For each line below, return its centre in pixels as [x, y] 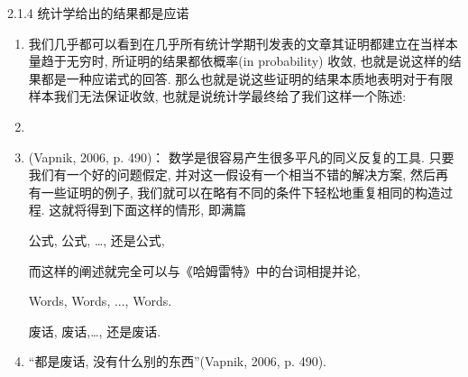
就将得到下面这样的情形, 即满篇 [154, 210]
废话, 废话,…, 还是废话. [95, 331]
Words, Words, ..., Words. [100, 301]
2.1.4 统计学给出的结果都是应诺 [98, 13]
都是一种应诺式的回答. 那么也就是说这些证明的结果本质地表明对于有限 [247, 78]
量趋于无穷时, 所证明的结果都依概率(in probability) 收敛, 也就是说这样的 [239, 61]
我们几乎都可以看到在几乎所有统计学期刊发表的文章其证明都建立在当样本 [243, 43]
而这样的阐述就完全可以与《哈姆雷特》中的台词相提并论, [194, 270]
